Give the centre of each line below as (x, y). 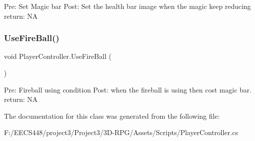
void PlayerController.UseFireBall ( (58, 56)
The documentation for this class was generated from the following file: (112, 116)
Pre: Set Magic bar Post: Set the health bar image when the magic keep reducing (127, 6)
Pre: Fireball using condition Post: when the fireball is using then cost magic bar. (128, 89)
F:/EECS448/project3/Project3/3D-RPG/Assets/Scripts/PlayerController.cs (121, 132)
